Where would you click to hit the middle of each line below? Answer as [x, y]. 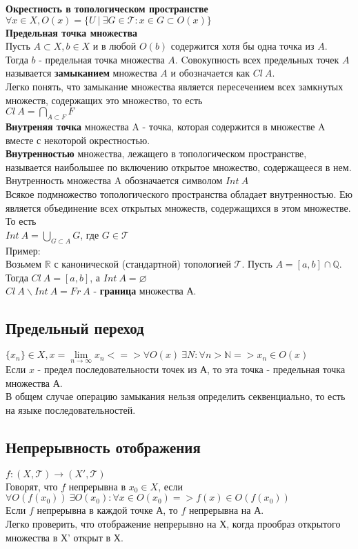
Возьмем [24, 264]
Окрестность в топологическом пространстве [107, 8]
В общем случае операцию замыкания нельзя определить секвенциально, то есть [176, 396]
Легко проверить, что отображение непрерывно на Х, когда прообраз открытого [173, 524]
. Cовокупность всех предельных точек [257, 59]
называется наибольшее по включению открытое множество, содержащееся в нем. [179, 167]
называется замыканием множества [81, 73]
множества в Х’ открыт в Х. [64, 537]
